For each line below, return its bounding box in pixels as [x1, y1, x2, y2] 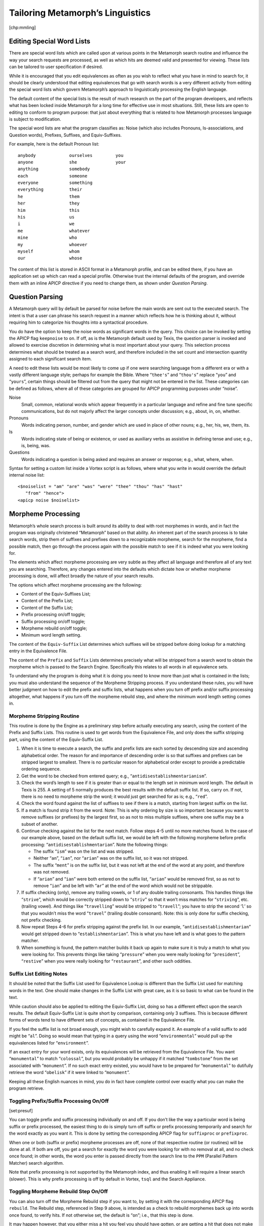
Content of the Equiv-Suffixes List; [21, 591, 90, 597]
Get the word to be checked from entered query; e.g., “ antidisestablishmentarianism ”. [21, 773, 207, 779]
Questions [9, 449, 30, 456]
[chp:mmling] [9, 25, 36, 30]
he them [18, 194, 80, 199]
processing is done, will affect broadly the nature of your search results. [9, 573, 154, 579]
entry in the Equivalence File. [9, 648, 68, 654]
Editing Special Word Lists [9, 37, 90, 46]
